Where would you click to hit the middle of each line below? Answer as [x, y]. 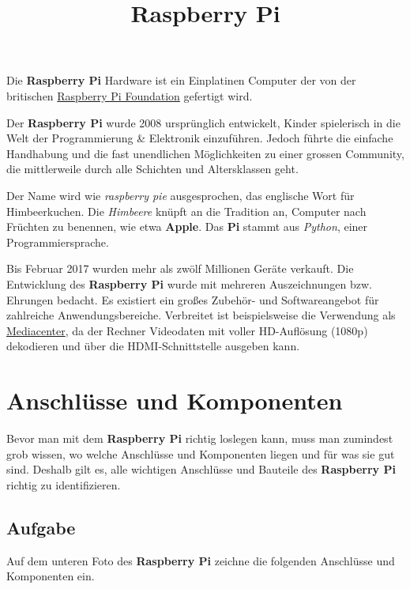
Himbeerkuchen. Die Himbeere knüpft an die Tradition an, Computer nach [186, 211]
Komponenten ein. [51, 576]
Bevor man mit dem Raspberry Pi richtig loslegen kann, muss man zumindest [200, 438]
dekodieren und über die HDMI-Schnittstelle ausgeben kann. [153, 346]
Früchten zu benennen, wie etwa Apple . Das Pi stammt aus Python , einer [187, 227]
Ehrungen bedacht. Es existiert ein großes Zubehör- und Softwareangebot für [193, 299]
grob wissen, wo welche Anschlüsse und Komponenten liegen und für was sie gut [201, 453]
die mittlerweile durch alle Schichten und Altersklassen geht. [152, 169]
